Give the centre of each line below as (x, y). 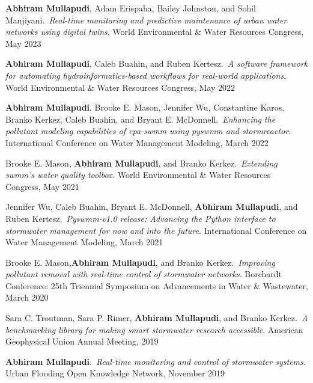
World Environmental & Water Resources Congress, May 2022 (120, 87)
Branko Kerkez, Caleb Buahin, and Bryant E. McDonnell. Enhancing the (141, 119)
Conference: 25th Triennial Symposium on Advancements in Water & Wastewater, (157, 285)
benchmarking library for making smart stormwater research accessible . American (154, 329)
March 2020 (27, 297)
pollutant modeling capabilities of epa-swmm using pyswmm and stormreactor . (148, 131)
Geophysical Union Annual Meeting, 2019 (82, 341)
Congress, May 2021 (42, 186)
